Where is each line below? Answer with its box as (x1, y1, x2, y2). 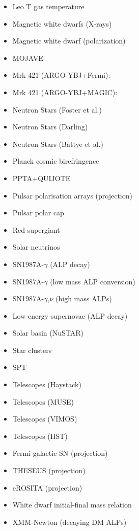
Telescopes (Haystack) (12, 379, 81, 390)
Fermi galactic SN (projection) (12, 448, 108, 458)
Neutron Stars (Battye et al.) (12, 138, 103, 149)
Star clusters (12, 344, 52, 355)
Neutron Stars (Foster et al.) (12, 104, 102, 115)
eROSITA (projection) (12, 482, 82, 493)
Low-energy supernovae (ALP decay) (12, 310, 128, 321)
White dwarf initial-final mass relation (12, 499, 132, 510)
